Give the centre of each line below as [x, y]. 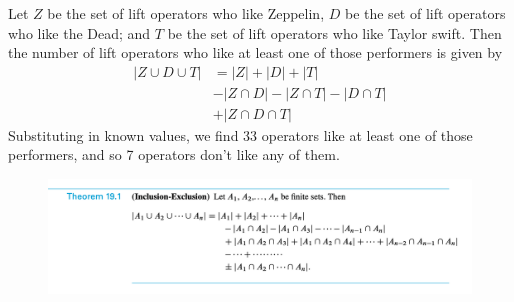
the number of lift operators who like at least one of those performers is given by [255, 52]
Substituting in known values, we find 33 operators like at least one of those [240, 134]
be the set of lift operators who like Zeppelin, [186, 13]
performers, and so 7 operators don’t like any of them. [174, 154]
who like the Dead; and [79, 32]
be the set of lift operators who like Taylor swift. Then [334, 32]
